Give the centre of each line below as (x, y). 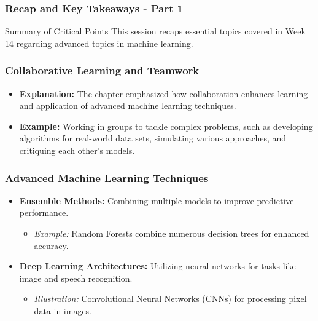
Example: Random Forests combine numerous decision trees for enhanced (172, 233)
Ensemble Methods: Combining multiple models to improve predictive (157, 200)
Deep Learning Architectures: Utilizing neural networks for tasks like (157, 266)
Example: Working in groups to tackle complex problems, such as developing (166, 126)
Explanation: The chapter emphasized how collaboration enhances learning (164, 93)
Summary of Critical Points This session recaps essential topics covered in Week (155, 31)
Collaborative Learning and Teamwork (102, 70)
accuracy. (51, 245)
